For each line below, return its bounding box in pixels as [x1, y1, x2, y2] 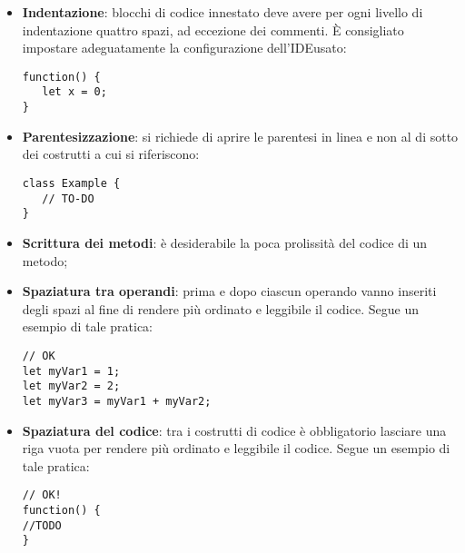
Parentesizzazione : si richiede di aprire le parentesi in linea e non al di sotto [22, 126, 459, 145]
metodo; [22, 251, 68, 270]
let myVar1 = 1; [22, 364, 121, 378]
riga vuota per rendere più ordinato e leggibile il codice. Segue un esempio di [22, 439, 450, 458]
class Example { [22, 176, 121, 190]
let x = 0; [42, 85, 107, 99]
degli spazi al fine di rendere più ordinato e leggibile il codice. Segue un [22, 299, 419, 318]
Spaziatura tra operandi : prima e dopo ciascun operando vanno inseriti [22, 281, 437, 301]
